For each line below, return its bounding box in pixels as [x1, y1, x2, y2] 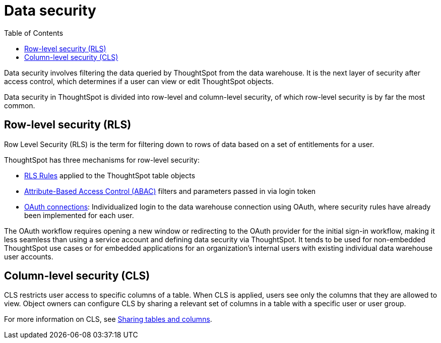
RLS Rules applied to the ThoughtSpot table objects [24, 171, 196, 180]
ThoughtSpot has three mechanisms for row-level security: [4, 155, 200, 164]
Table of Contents [4, 28, 64, 37]
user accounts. [4, 252, 53, 261]
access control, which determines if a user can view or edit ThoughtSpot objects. [4, 77, 274, 86]
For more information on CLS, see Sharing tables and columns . [4, 315, 212, 324]
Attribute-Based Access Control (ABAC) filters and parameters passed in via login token [24, 186, 316, 195]
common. [4, 101, 35, 110]
